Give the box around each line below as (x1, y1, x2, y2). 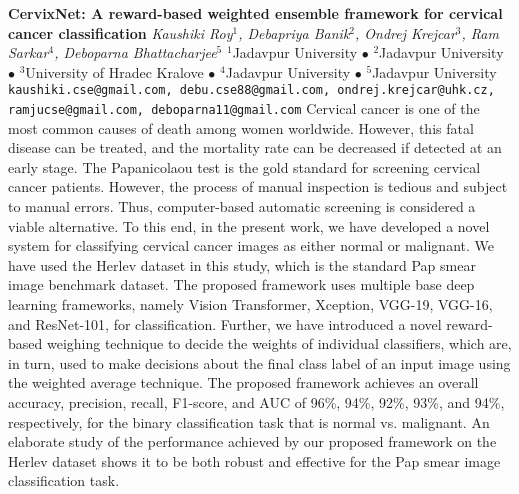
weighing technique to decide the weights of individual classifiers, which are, (46, 333, 512, 354)
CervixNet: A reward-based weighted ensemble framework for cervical (8, 3, 503, 23)
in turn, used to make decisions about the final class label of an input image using (8, 352, 511, 373)
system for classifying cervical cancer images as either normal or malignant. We (8, 235, 494, 256)
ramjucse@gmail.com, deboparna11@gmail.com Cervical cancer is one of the (8, 98, 480, 119)
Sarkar (8, 42, 49, 63)
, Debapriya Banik (238, 22, 350, 43)
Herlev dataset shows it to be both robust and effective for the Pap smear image (8, 450, 501, 471)
